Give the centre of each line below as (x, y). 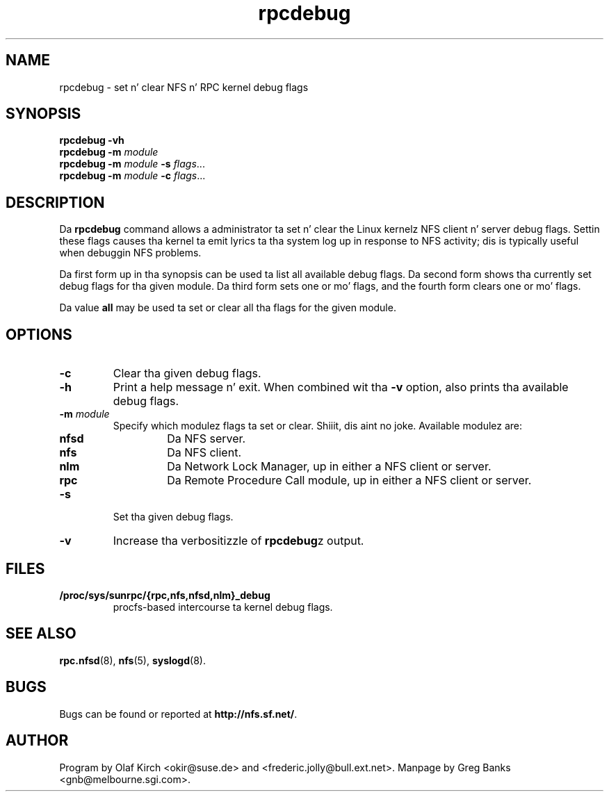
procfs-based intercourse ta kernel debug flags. (223, 607)
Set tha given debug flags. (173, 517)
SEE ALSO (41, 634)
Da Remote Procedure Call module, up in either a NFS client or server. (349, 480)
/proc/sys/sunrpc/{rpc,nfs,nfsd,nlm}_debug (165, 595)
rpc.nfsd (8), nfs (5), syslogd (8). (132, 660)
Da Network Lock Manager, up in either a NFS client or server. (329, 467)
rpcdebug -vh (92, 140)
